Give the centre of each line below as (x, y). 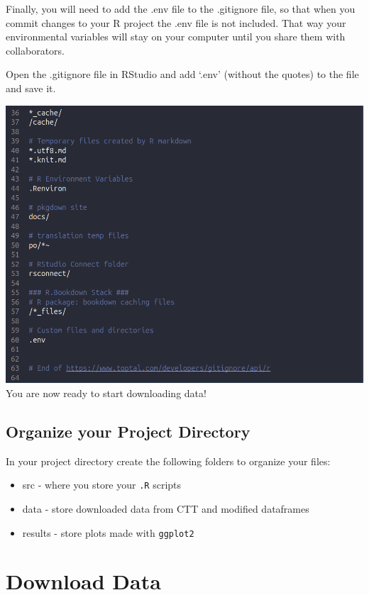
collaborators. (35, 50)
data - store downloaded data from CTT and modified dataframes (166, 508)
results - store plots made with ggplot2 (108, 532)
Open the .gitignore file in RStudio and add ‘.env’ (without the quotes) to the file (182, 74)
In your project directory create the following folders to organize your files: (168, 461)
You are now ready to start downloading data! (106, 393)
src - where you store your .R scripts (102, 485)
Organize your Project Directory (128, 431)
